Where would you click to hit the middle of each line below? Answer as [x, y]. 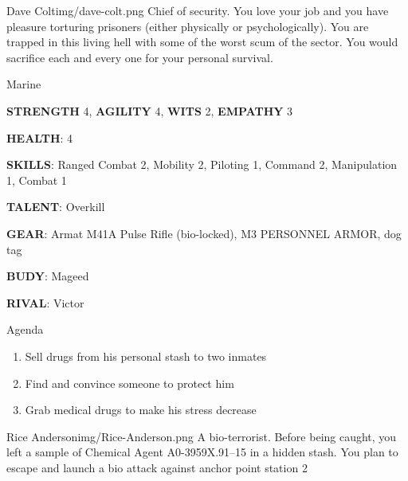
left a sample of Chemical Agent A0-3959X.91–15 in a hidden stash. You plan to [202, 452]
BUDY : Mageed [48, 276]
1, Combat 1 [37, 180]
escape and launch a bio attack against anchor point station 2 [157, 467]
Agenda [25, 329]
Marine [24, 84]
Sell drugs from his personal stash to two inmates [146, 356]
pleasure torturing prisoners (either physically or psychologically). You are [188, 26]
